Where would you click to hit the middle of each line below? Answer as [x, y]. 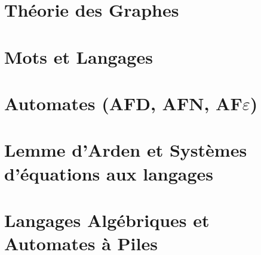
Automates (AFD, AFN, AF [123, 103]
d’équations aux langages [109, 173]
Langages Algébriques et [107, 220]
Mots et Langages [79, 56]
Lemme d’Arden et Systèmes [126, 150]
